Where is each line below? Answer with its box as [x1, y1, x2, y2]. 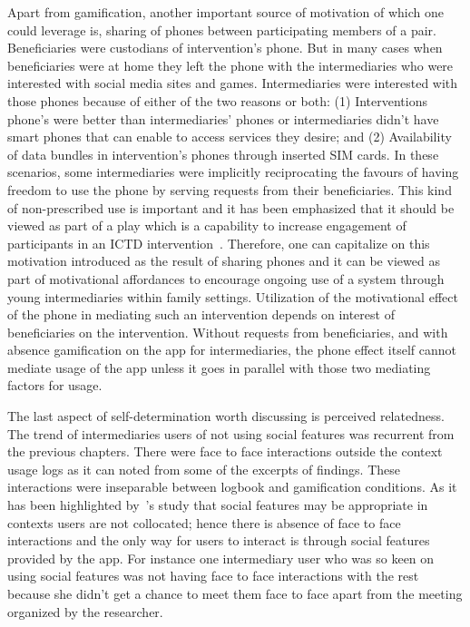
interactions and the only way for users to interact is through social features [7, 531, 430, 550]
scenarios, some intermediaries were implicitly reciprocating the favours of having [7, 162, 459, 181]
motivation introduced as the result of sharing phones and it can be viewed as [7, 251, 440, 270]
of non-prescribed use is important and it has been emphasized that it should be [7, 198, 455, 217]
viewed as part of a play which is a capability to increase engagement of [7, 216, 406, 235]
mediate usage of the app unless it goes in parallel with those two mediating [7, 358, 431, 377]
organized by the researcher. [7, 602, 163, 621]
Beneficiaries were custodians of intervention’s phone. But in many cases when [7, 38, 443, 57]
